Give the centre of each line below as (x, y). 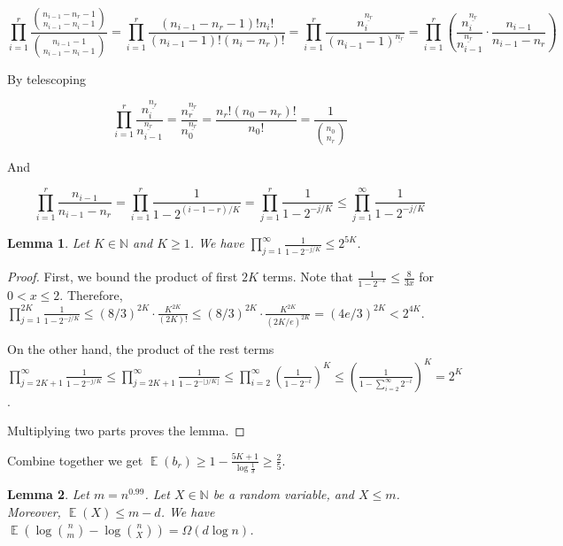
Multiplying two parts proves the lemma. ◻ (126, 431)
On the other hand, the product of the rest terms (141, 349)
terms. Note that (308, 277)
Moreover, (34, 511)
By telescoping (46, 78)
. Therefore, (91, 294)
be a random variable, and (283, 494)
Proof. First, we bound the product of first (123, 277)
